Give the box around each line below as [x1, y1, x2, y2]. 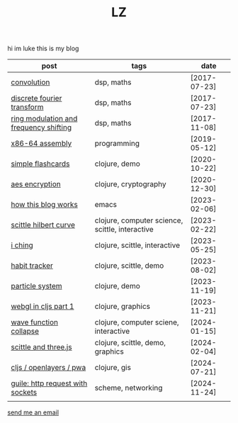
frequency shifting [11, 123, 72, 132]
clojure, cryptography [94, 179, 166, 189]
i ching [11, 240, 33, 250]
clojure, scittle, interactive [94, 240, 181, 250]
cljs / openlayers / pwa [11, 363, 86, 373]
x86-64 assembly [11, 139, 72, 149]
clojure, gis [94, 363, 131, 373]
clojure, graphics [94, 302, 151, 312]
